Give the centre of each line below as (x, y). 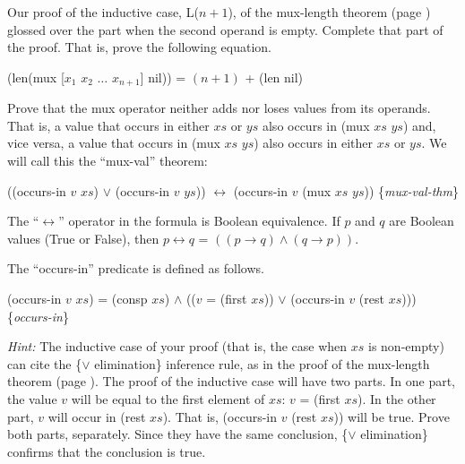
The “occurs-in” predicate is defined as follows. (136, 268)
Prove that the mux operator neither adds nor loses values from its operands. (219, 108)
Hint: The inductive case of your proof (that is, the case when (177, 346)
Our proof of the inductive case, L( (103, 12)
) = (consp (118, 298)
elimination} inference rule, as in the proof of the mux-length (262, 363)
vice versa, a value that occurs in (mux (114, 143)
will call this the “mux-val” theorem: (108, 161)
